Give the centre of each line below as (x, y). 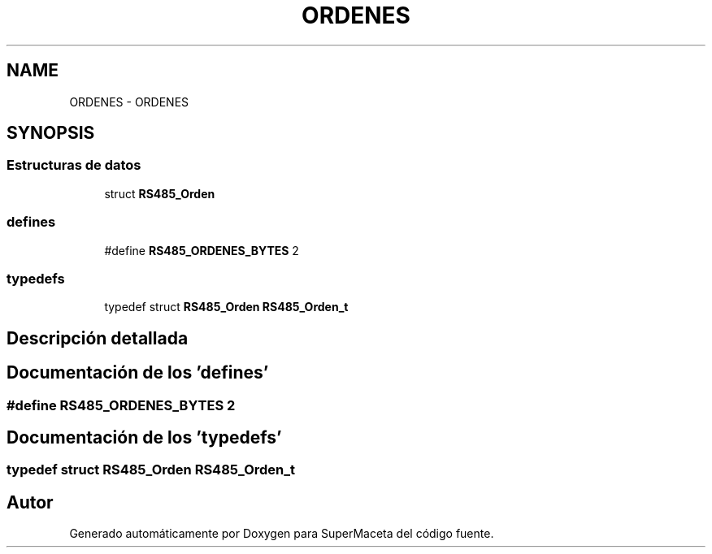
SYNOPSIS (51, 133)
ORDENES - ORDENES (129, 102)
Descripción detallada (98, 338)
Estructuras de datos (74, 165)
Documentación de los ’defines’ (138, 373)
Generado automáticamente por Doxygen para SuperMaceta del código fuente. (282, 534)
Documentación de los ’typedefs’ (144, 437)
